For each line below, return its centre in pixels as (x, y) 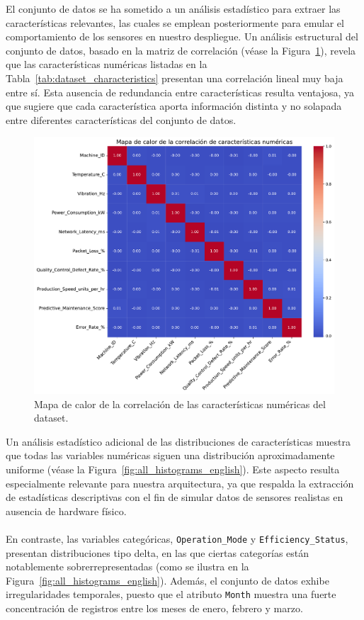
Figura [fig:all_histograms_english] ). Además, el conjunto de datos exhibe (167, 580)
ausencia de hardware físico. (66, 511)
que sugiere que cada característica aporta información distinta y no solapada (174, 106)
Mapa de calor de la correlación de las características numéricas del (180, 404)
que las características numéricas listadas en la (107, 64)
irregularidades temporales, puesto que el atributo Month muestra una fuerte (171, 594)
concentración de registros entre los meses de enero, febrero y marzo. (154, 608)
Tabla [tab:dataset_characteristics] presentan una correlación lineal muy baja (175, 78)
